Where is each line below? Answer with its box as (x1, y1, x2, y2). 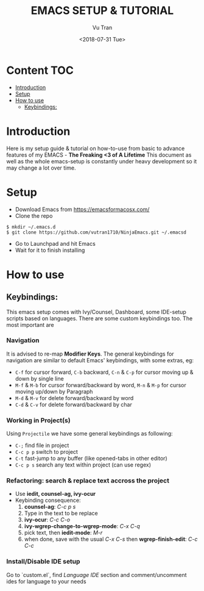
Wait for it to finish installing (15, 246, 85, 254)
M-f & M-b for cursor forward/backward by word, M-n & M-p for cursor (15, 381, 187, 389)
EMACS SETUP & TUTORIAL (30, 4, 174, 18)
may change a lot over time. (6, 164, 76, 171)
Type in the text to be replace (24, 510, 99, 517)
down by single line (15, 374, 64, 382)
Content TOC (6, 63, 74, 77)
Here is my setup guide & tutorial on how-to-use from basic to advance (6, 145, 185, 152)
